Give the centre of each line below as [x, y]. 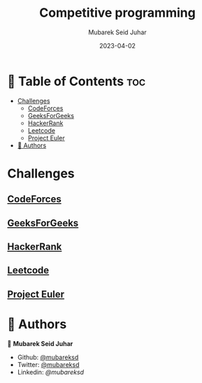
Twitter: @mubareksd [48, 364]
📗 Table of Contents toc [77, 81]
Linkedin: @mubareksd [51, 372]
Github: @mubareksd [48, 357]
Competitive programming [117, 13]
